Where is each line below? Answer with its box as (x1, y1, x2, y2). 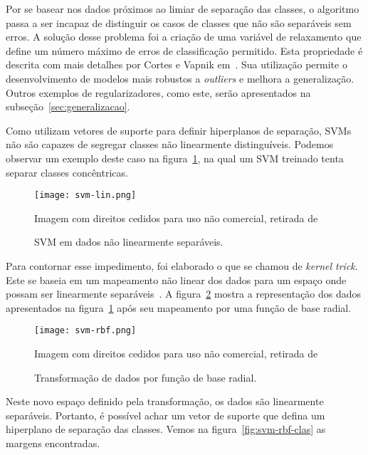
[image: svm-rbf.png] (34, 325, 137, 336)
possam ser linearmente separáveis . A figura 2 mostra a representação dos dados (6, 286, 362, 301)
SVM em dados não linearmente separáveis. (34, 234, 224, 249)
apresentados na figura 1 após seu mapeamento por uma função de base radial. (6, 300, 352, 315)
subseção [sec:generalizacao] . (6, 99, 130, 114)
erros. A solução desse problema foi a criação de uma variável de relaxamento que (6, 29, 362, 44)
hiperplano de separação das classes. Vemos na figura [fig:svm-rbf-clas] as (6, 422, 326, 436)
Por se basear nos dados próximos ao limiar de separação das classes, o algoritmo (6, 1, 359, 16)
